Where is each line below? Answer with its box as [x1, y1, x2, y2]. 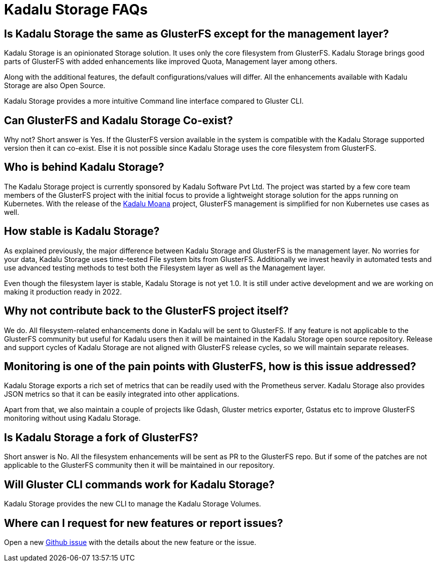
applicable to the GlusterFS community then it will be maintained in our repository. [4, 461, 275, 470]
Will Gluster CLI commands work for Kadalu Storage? [4, 478, 275, 491]
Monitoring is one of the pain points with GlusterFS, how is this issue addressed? [4, 360, 416, 373]
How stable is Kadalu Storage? [4, 225, 160, 238]
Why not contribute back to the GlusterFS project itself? [4, 305, 289, 318]
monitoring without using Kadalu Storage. [4, 414, 141, 423]
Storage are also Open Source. [4, 81, 106, 90]
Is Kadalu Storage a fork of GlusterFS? [4, 431, 198, 444]
